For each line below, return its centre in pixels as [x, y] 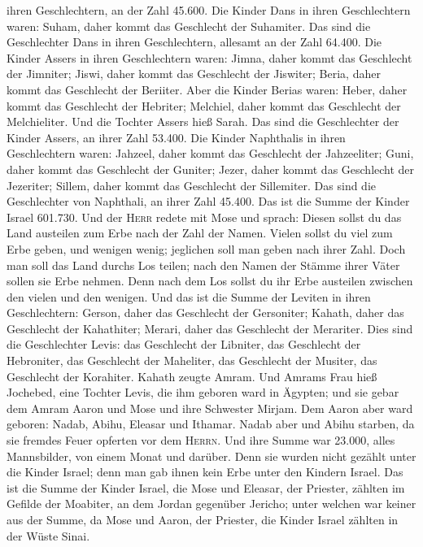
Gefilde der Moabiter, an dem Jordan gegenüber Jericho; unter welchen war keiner [211, 504]
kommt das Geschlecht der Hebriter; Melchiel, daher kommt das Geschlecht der [204, 105]
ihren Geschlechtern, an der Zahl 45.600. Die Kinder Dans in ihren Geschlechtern [209, 10]
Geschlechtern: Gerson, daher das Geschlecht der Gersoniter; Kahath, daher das [205, 313]
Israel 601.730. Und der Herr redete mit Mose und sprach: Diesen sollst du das [204, 217]
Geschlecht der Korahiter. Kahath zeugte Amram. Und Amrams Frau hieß [192, 376]
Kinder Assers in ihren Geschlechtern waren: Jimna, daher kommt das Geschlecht [209, 57]
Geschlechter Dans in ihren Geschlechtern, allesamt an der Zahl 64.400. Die [194, 42]
